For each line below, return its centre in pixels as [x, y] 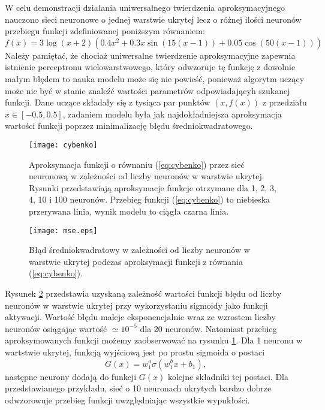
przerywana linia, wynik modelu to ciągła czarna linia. [129, 211]
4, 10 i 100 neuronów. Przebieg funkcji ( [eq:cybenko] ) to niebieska [150, 199]
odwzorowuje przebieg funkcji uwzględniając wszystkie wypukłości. [127, 400]
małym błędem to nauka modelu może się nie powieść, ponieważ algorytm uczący [155, 78]
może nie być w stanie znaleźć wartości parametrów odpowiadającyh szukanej [148, 90]
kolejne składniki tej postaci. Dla [228, 376]
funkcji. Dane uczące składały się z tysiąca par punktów [108, 102]
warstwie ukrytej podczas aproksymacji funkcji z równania [136, 261]
